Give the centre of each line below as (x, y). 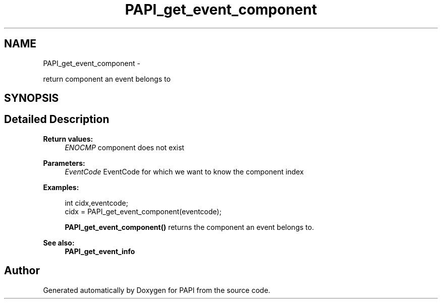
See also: (59, 243)
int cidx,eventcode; (96, 203)
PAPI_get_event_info (100, 251)
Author (22, 271)
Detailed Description (57, 119)
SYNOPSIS (32, 98)
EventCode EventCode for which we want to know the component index (184, 171)
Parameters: (64, 163)
